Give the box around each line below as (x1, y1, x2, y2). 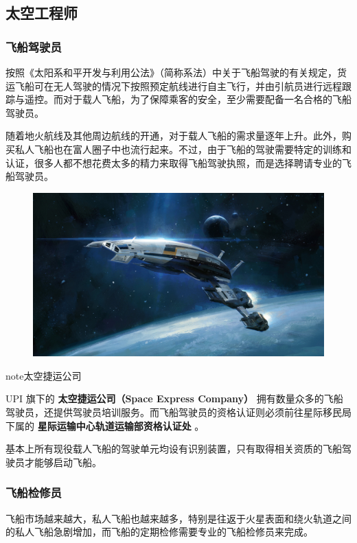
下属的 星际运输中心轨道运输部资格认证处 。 (5, 418, 205, 432)
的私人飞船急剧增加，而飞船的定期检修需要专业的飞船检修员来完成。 (5, 524, 313, 539)
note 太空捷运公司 (5, 368, 82, 382)
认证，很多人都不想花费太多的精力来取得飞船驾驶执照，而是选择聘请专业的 (5, 155, 342, 170)
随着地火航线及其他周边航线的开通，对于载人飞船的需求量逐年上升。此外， (5, 128, 342, 143)
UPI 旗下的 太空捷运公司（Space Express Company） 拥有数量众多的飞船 (5, 391, 343, 406)
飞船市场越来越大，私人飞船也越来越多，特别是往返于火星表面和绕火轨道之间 (5, 511, 352, 525)
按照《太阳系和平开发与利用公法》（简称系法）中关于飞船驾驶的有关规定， (5, 65, 337, 79)
